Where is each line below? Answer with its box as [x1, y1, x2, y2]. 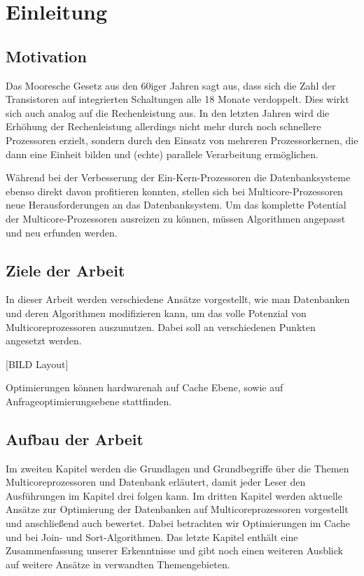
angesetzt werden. [6, 333, 82, 348]
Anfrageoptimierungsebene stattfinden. [6, 393, 172, 408]
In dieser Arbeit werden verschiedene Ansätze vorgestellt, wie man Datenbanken [6, 292, 350, 307]
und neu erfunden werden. [6, 225, 118, 239]
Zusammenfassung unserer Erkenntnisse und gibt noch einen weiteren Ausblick [6, 543, 343, 558]
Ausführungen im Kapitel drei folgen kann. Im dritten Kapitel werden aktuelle [6, 488, 342, 503]
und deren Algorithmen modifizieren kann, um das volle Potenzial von [6, 305, 307, 320]
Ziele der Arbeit [6, 259, 125, 281]
